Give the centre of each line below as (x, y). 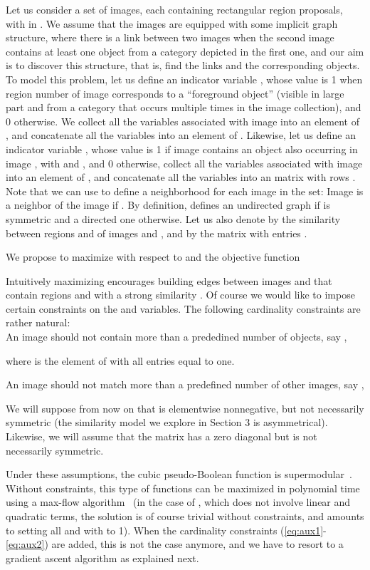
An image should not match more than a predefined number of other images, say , (185, 384)
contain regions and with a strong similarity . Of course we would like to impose (180, 295)
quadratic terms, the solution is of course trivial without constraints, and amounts (185, 516)
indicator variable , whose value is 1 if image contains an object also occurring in (182, 149)
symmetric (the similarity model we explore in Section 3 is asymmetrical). (167, 422)
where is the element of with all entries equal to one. (120, 360)
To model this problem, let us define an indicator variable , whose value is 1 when (184, 79)
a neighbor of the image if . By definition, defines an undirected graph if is (168, 205)
